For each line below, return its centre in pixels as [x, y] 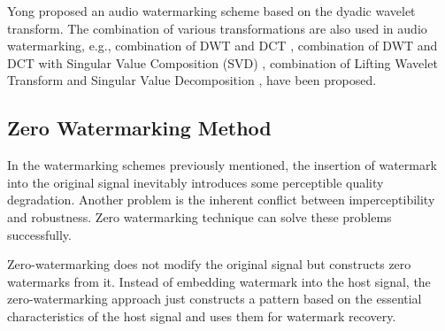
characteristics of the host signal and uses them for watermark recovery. [202, 316]
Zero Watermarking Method [139, 128]
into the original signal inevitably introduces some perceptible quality [196, 182]
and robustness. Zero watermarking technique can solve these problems [199, 216]
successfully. [39, 234]
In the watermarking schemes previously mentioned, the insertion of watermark [222, 165]
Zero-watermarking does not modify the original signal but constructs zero [209, 264]
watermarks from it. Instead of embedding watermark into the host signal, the [219, 281]
